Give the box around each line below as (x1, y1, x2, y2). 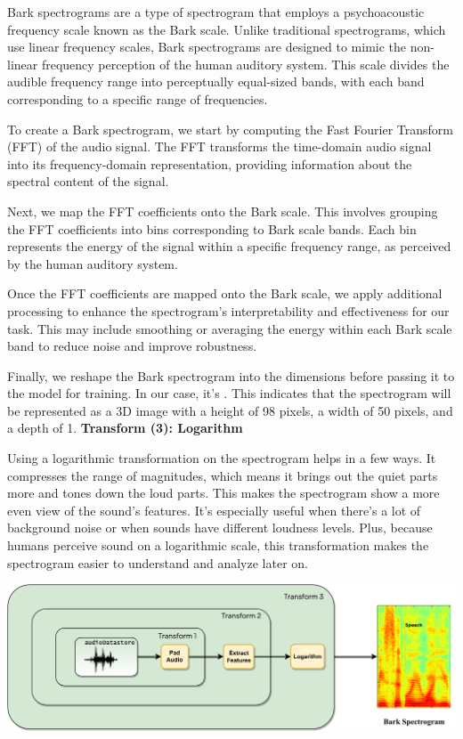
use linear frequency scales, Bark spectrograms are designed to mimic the (7, 37, 407, 56)
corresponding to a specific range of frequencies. (7, 89, 268, 108)
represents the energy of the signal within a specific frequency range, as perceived (7, 237, 451, 256)
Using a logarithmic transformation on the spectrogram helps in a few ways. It (7, 449, 436, 467)
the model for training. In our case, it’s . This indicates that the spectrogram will (7, 384, 451, 402)
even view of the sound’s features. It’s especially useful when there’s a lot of (7, 500, 421, 519)
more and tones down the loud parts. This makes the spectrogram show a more (7, 483, 440, 502)
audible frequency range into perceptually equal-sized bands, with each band (7, 72, 425, 91)
